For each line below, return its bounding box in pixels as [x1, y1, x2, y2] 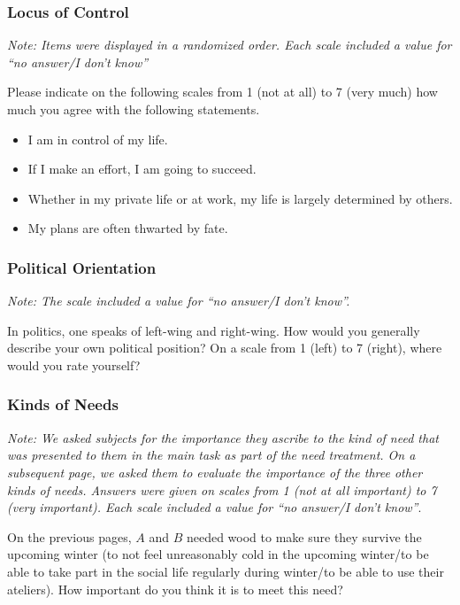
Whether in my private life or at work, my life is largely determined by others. [27, 189, 453, 207]
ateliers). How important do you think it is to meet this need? [7, 579, 343, 598]
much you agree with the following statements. [7, 100, 260, 118]
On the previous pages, [7, 527, 132, 546]
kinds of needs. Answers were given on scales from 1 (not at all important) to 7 [7, 480, 437, 499]
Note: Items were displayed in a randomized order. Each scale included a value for [7, 35, 452, 54]
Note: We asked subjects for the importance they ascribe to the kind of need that [7, 428, 439, 446]
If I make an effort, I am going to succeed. [27, 159, 257, 178]
